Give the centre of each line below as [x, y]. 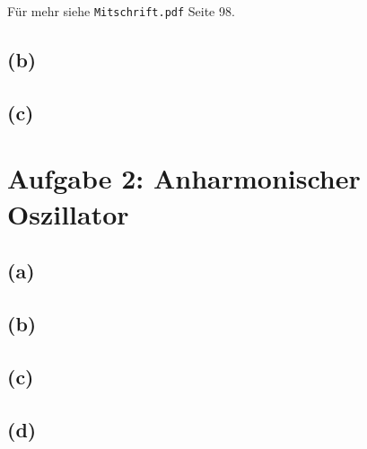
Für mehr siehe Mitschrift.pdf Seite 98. [121, 11]
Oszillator [68, 213]
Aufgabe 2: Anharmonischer [184, 178]
